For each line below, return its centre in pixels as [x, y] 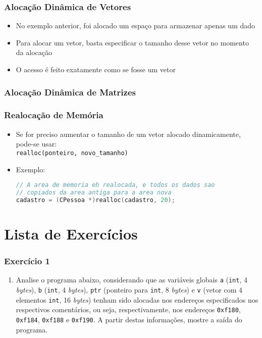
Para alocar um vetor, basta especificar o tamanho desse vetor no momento [132, 42]
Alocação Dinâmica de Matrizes [70, 92]
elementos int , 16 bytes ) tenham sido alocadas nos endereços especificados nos [137, 299]
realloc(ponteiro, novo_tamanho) [72, 153]
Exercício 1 [27, 261]
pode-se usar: [36, 144]
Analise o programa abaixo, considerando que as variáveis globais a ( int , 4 [132, 280]
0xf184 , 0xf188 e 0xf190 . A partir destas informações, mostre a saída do [129, 319]
